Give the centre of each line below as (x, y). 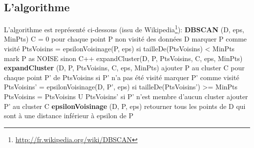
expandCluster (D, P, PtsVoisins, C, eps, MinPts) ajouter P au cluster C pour (124, 68)
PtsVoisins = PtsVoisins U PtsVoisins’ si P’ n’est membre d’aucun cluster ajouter (126, 96)
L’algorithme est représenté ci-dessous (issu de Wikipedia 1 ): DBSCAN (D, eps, (124, 29)
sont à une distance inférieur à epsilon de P (69, 116)
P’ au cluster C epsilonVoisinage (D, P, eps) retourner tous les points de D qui (125, 106)
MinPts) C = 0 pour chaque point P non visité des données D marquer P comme (126, 39)
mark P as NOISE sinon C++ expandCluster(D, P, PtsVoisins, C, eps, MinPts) (123, 58)
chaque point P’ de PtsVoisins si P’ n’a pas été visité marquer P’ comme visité (122, 77)
